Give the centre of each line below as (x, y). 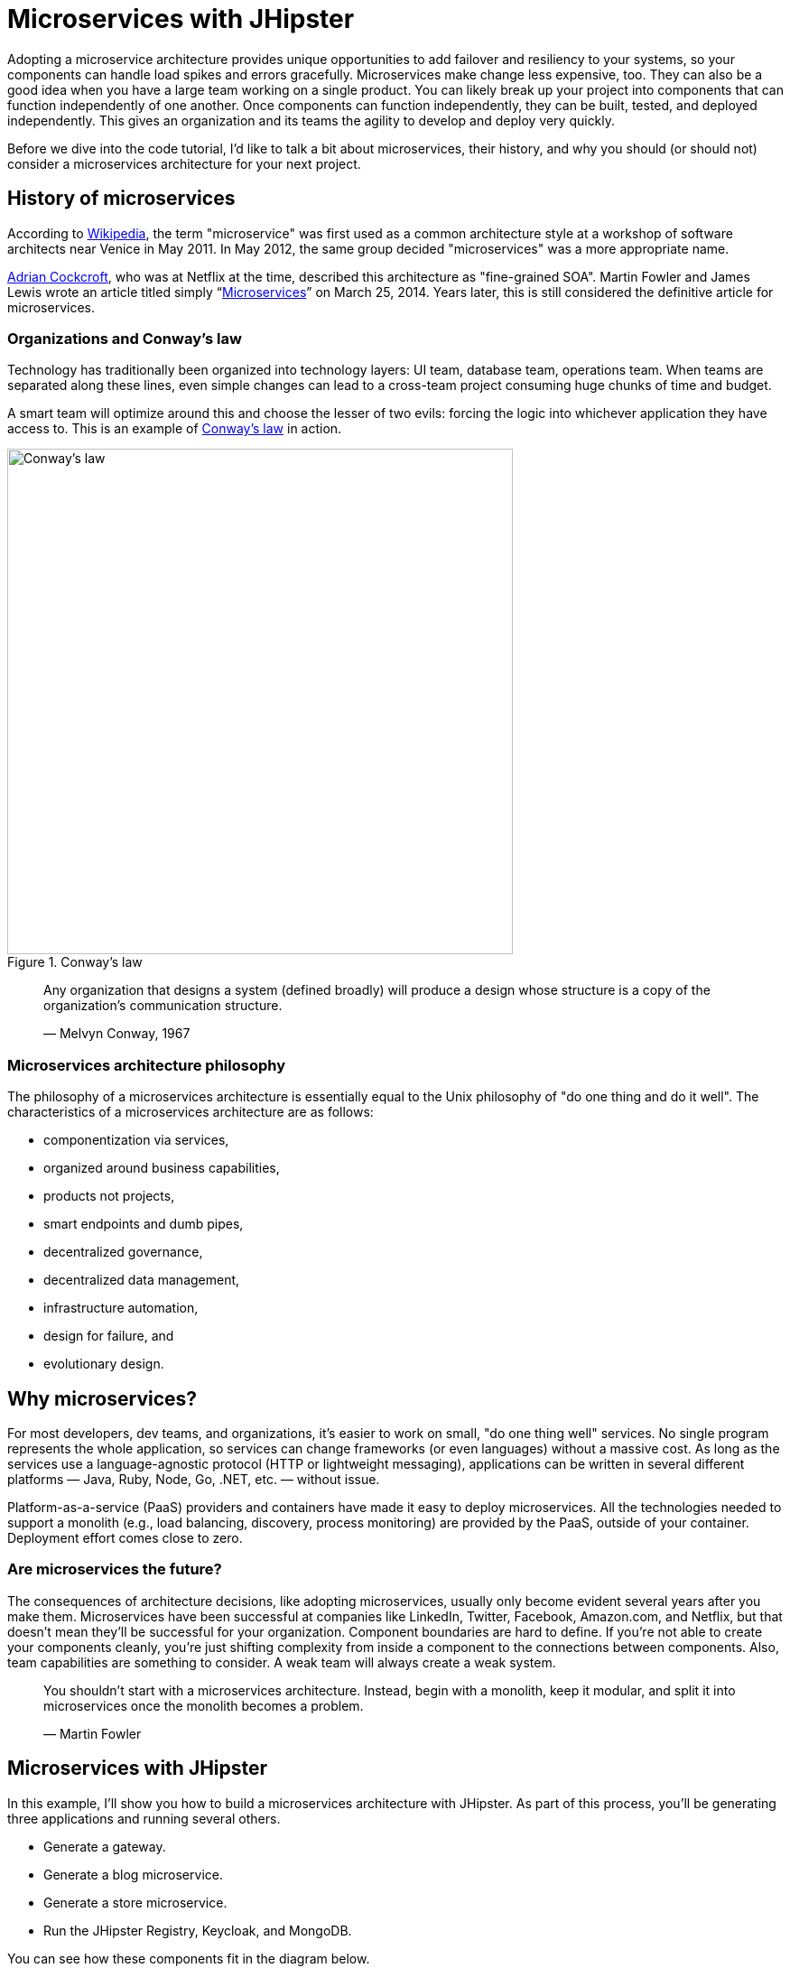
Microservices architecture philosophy (146, 1065)
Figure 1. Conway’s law (75, 962)
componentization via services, (136, 1140)
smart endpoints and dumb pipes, (144, 1224)
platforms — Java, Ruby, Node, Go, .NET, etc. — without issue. (194, 1479)
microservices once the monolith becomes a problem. (204, 1705)
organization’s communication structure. (163, 1006)
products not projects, (109, 1196)
